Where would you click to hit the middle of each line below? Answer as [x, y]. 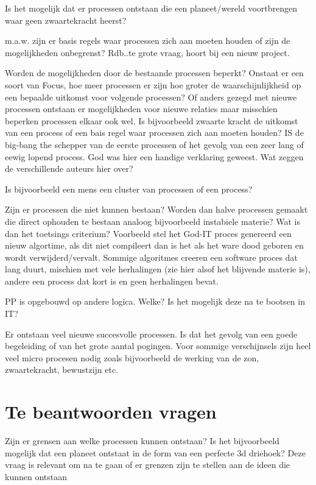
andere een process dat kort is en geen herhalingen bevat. [112, 281]
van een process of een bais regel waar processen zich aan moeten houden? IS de [154, 133]
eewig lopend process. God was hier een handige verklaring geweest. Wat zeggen [154, 156]
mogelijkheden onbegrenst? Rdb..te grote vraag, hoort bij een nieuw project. [147, 52]
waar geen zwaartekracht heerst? [66, 20]
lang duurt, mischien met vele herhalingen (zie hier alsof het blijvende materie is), [158, 269]
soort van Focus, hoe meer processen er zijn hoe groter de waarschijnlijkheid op [153, 84]
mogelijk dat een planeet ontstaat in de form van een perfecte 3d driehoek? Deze [155, 452]
